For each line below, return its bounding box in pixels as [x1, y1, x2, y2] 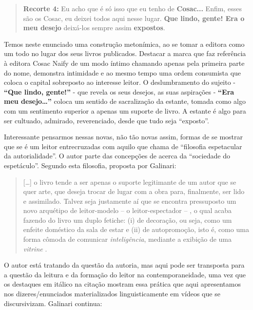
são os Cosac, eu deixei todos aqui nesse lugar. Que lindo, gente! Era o [23, 13, 245, 23]
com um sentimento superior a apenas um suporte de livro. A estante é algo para [4, 105, 246, 116]
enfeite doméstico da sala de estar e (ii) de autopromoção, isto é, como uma [23, 224, 249, 234]
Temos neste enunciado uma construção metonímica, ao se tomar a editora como [4, 39, 245, 49]
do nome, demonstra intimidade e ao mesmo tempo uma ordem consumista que [4, 67, 241, 77]
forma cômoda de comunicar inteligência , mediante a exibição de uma [23, 234, 232, 244]
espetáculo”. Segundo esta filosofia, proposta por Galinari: [4, 160, 176, 170]
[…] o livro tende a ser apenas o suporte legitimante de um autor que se [23, 176, 236, 187]
